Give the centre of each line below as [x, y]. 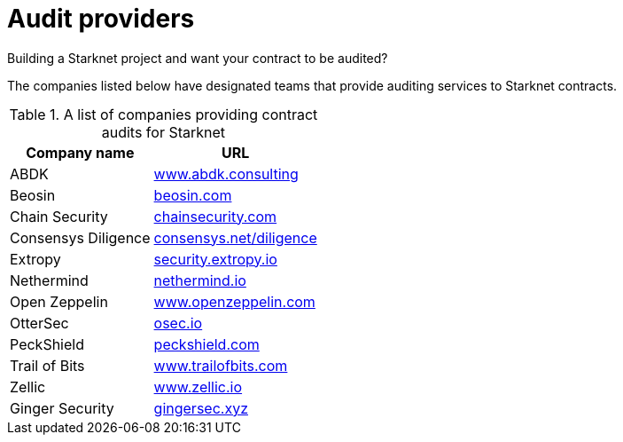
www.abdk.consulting [226, 174]
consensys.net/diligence [235, 237]
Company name [80, 152]
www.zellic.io [198, 387]
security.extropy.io [215, 259]
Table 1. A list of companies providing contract [164, 114]
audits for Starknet [164, 132]
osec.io [178, 323]
